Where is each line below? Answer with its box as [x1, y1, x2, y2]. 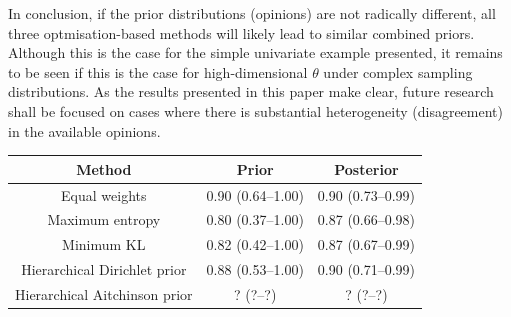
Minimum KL [62, 234, 146, 255]
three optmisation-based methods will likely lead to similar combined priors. [8, 22, 475, 43]
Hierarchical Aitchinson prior [15, 283, 193, 304]
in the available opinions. [8, 120, 161, 141]
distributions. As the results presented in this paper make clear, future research [8, 81, 494, 102]
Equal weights [61, 184, 147, 205]
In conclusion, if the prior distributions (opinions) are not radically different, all [8, 3, 496, 23]
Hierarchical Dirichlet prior [21, 259, 187, 280]
